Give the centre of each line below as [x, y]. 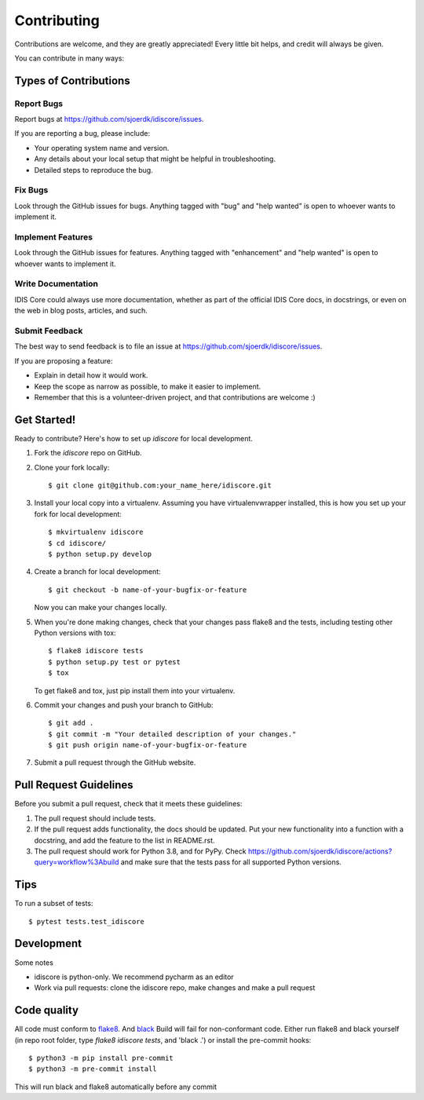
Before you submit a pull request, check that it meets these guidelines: [128, 804]
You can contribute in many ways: [69, 58]
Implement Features [54, 237]
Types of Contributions [72, 80]
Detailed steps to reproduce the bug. [93, 170]
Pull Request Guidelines [74, 785]
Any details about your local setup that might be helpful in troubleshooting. [155, 159]
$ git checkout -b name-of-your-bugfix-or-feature [148, 590]
